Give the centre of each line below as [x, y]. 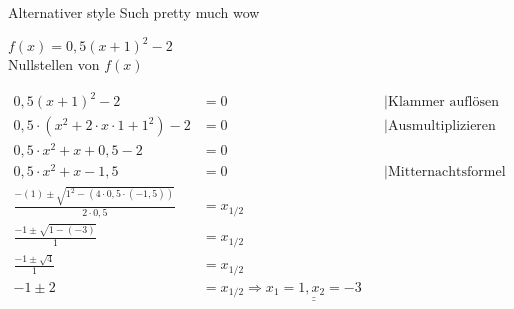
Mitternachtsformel [447, 172]
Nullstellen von [54, 64]
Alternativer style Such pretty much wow [134, 12]
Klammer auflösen [443, 102]
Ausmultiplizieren [442, 126]
